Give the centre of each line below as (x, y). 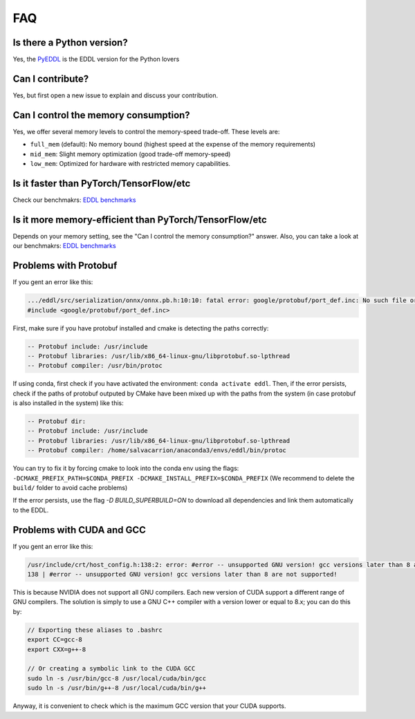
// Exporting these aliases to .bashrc (95, 630)
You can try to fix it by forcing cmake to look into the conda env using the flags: (126, 468)
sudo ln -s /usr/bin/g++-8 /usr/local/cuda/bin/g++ (117, 688)
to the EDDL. (31, 510)
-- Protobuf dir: (57, 421)
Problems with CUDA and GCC (80, 530)
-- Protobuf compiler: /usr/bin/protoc (95, 366)
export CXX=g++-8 (57, 649)
